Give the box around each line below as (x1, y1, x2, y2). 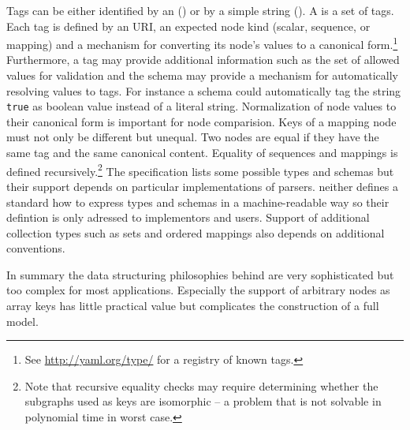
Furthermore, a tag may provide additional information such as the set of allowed (6, 51, 400, 68)
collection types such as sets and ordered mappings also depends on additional (6, 224, 385, 241)
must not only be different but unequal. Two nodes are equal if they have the (6, 129, 379, 145)
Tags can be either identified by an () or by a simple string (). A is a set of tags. (6, 2, 394, 18)
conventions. (6, 240, 65, 256)
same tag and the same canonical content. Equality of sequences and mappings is (6, 144, 398, 161)
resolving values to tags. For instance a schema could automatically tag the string (6, 82, 401, 99)
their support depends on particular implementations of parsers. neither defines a (6, 178, 398, 194)
